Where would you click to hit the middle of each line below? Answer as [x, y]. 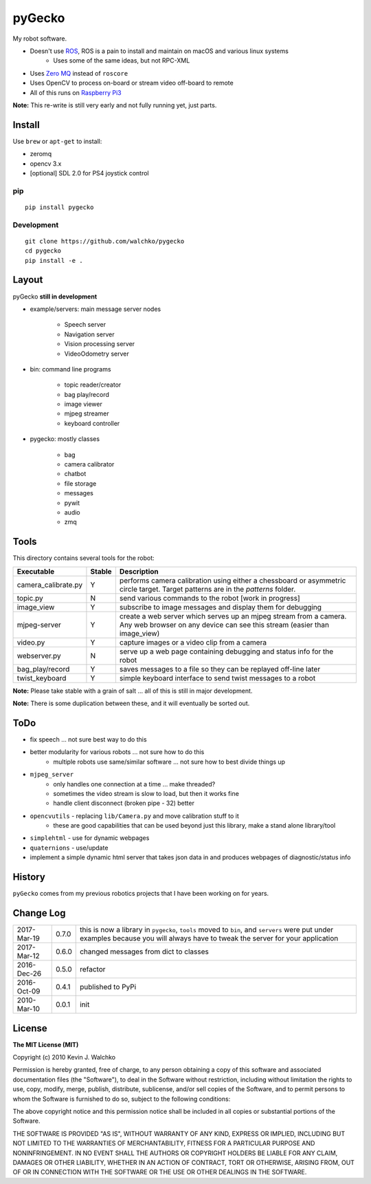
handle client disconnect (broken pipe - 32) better [124, 803]
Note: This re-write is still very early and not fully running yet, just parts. [115, 105]
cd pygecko [43, 251]
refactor [92, 969]
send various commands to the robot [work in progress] [210, 598]
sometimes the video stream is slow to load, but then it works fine [146, 793]
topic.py [30, 598]
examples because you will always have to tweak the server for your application [209, 938]
